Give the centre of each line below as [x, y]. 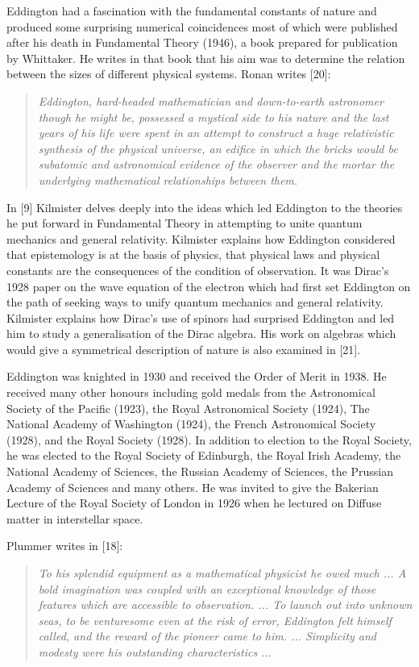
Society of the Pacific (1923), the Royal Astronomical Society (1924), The [188, 408]
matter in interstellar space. [75, 518]
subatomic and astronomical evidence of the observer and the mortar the [216, 164]
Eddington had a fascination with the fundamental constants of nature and [192, 10]
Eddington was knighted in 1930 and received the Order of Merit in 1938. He [197, 376]
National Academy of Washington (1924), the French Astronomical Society [191, 424]
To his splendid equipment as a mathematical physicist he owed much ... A [222, 573]
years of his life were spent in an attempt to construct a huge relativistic [216, 133]
